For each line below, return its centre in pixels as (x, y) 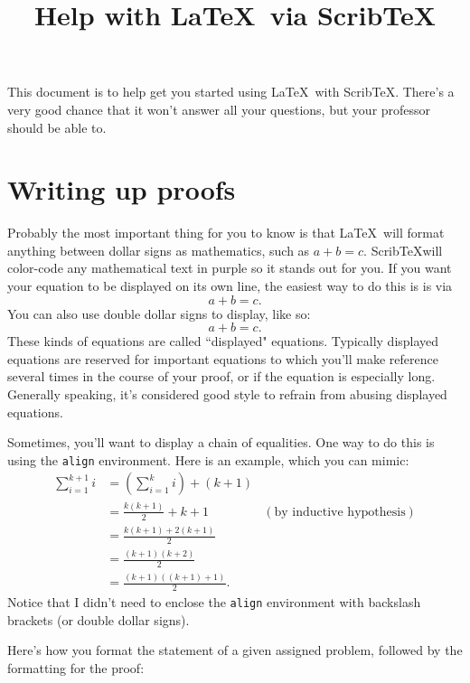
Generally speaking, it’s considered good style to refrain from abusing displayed (227, 394)
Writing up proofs (122, 189)
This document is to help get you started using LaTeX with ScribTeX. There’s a (231, 92)
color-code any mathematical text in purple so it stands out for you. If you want (230, 268)
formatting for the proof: (76, 668)
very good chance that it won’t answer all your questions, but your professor (219, 109)
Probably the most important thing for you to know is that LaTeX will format (226, 233)
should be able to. (57, 127)
